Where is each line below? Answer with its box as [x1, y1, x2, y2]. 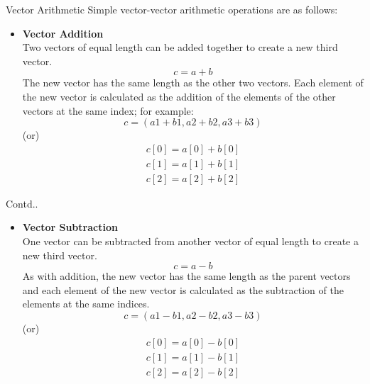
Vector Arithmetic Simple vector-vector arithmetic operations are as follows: [6, 2, 338, 16]
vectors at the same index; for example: [22, 103, 194, 118]
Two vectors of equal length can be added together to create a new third [22, 40, 338, 55]
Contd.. [6, 196, 38, 210]
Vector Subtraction [22, 220, 118, 235]
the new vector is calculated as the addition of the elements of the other [22, 89, 336, 103]
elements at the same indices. [22, 296, 150, 311]
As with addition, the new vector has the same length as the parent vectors [22, 269, 351, 283]
